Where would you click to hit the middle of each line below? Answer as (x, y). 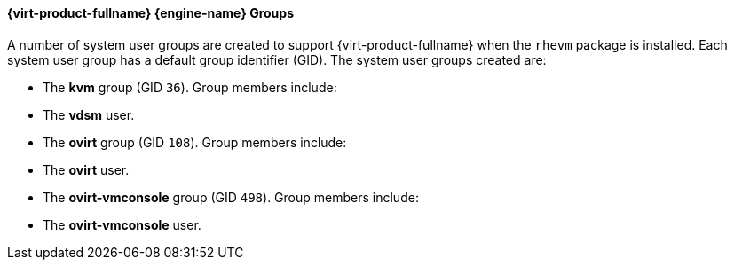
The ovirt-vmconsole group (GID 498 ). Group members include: (231, 197)
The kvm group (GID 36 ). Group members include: (190, 87)
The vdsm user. (89, 114)
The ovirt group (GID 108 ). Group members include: (195, 142)
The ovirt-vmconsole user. (122, 224)
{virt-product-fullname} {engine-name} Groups (150, 13)
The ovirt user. (86, 169)
